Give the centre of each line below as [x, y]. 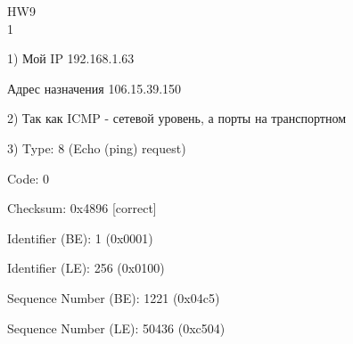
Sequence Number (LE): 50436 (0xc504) [116, 328]
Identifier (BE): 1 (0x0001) [80, 238]
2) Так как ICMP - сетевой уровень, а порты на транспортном [177, 118]
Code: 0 [29, 178]
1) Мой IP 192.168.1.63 [71, 58]
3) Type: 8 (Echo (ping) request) [97, 147]
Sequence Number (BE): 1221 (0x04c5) [114, 297]
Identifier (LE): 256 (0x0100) [86, 268]
